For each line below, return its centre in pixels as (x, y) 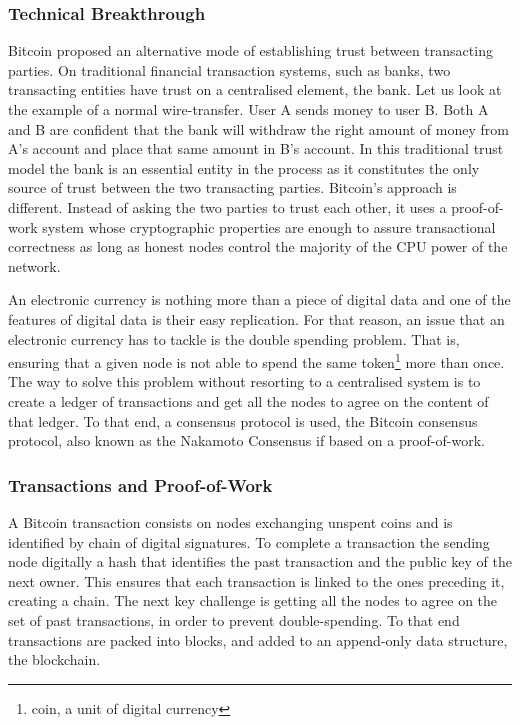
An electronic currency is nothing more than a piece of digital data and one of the (259, 299)
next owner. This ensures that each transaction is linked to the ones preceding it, (256, 580)
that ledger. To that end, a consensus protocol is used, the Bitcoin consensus (243, 420)
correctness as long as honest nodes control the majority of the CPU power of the (258, 246)
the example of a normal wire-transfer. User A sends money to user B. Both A (248, 109)
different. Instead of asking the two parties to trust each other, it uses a (227, 206)
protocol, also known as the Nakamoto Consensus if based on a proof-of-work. (246, 440)
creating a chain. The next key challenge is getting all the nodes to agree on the (253, 600)
